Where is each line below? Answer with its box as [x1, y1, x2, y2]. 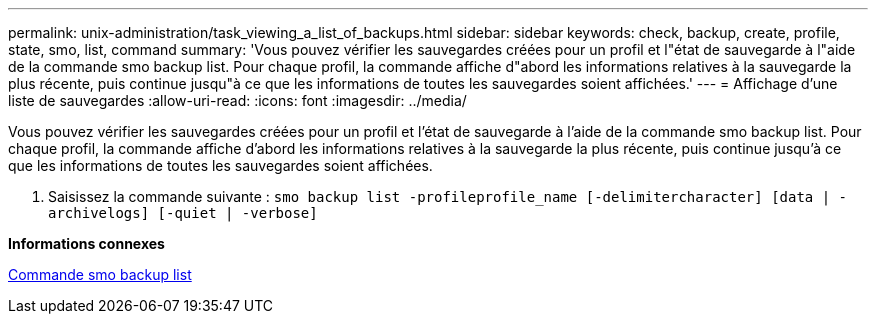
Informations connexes [8, 235, 165, 252]
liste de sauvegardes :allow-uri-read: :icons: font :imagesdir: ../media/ [8, 92, 467, 109]
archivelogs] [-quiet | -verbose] [48, 205, 318, 221]
